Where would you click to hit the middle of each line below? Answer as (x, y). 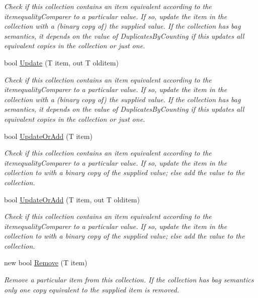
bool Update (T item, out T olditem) (61, 62)
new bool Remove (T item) (46, 263)
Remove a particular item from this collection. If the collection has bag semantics (129, 280)
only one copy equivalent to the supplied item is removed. (92, 289)
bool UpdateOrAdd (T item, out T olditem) (72, 199)
